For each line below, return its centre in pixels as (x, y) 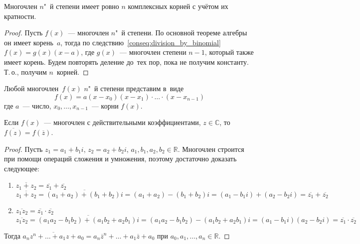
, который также (229, 52)
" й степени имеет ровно (81, 6)
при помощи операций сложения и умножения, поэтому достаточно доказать (120, 159)
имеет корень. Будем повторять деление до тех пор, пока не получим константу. (126, 61)
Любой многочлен (31, 88)
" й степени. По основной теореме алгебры (181, 33)
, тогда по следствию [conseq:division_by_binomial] (141, 42)
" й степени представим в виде (136, 88)
